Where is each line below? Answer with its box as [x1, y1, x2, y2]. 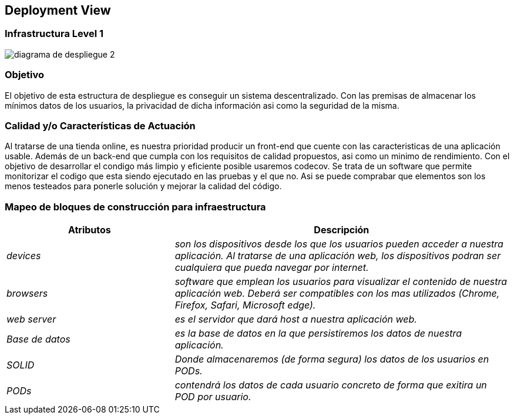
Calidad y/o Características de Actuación [5, 119, 196, 132]
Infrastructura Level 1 [5, 28, 104, 40]
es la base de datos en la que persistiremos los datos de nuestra [174, 327, 462, 340]
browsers [6, 287, 48, 300]
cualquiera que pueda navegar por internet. [174, 262, 369, 274]
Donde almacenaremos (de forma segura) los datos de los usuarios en [174, 353, 489, 366]
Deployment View [5, 3, 111, 18]
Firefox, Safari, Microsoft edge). [174, 299, 316, 311]
